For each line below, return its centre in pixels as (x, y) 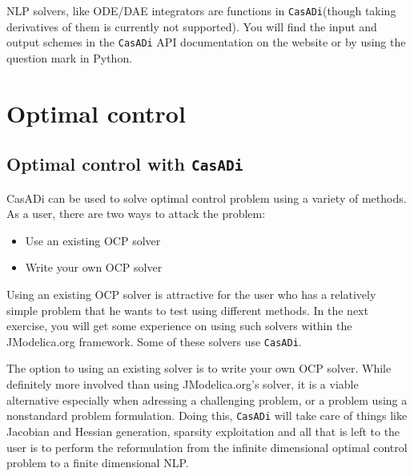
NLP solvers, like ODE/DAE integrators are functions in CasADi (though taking (201, 10)
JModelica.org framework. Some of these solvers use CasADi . (154, 341)
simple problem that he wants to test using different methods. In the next (187, 310)
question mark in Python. (70, 57)
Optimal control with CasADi (125, 164)
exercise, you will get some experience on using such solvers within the (179, 326)
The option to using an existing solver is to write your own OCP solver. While (199, 368)
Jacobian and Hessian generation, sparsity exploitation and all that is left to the (203, 431)
